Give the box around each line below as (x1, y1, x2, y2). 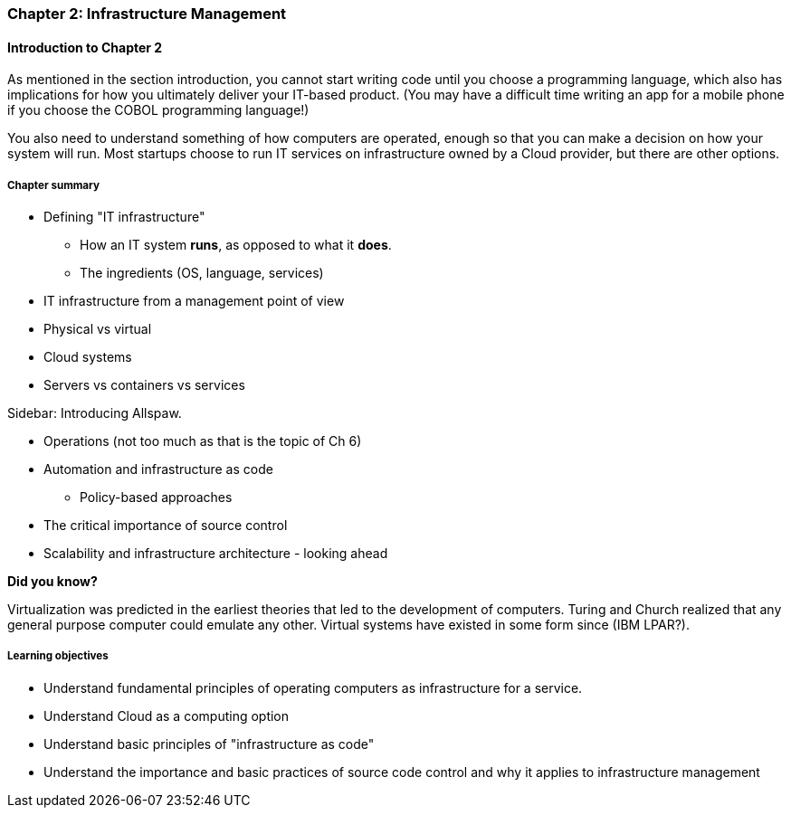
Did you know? (7, 573, 98, 589)
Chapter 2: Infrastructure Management (7, 5, 287, 23)
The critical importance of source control (43, 517, 288, 533)
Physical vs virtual (43, 321, 152, 336)
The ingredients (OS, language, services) (80, 265, 324, 280)
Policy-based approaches (80, 489, 233, 505)
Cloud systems (43, 349, 132, 365)
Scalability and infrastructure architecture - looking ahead (43, 545, 388, 561)
